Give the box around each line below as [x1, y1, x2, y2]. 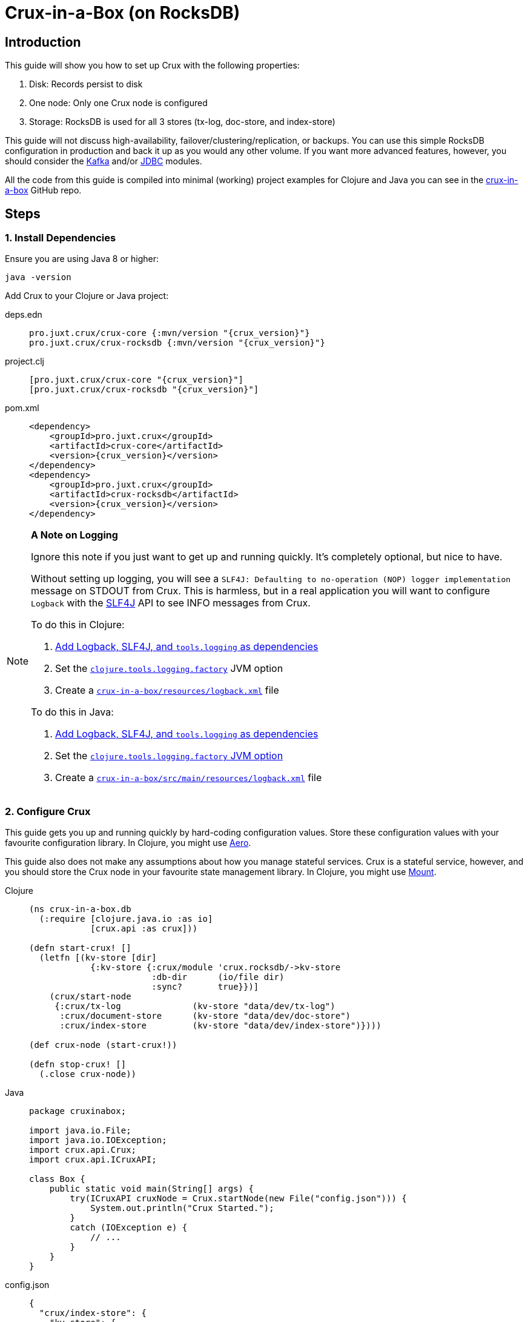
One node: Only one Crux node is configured [29, 98, 208, 109]
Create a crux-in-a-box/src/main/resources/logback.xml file [55, 771, 322, 784]
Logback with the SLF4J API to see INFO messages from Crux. [31, 597, 311, 609]
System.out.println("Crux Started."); [90, 1203, 274, 1213]
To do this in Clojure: [31, 619, 125, 631]
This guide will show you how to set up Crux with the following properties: [5, 60, 300, 71]
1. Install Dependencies [5, 232, 116, 244]
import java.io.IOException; [29, 1135, 167, 1146]
